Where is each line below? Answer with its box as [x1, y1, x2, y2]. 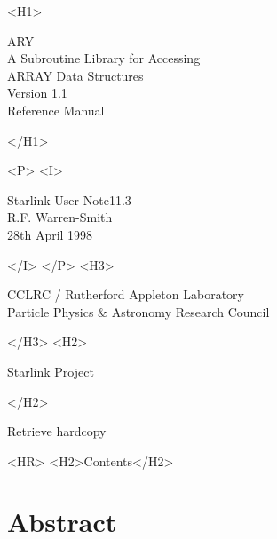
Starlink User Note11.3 [7, 190, 131, 209]
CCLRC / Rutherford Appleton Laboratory [7, 285, 244, 304]
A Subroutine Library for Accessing [7, 49, 201, 67]
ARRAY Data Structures [7, 66, 144, 84]
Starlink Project [7, 361, 94, 380]
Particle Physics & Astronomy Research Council [7, 302, 270, 321]
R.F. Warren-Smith [7, 208, 113, 226]
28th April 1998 [7, 225, 93, 243]
